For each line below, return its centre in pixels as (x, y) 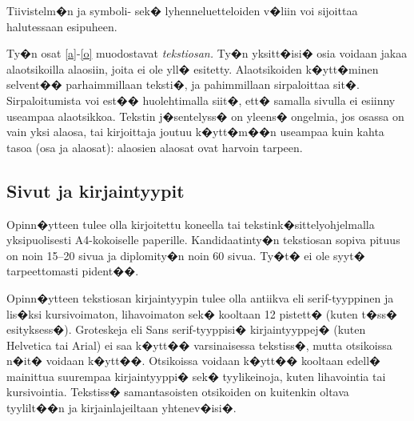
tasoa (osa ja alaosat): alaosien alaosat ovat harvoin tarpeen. (155, 147)
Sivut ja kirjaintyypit (96, 190)
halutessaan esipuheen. (62, 26)
